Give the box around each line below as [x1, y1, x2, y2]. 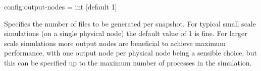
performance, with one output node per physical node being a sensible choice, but [4, 47, 257, 58]
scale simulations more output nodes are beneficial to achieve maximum [4, 37, 226, 48]
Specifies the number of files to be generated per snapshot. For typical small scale [4, 18, 256, 28]
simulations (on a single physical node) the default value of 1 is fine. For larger [4, 28, 247, 38]
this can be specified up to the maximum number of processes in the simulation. [4, 57, 252, 67]
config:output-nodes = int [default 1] [4, 1, 117, 11]
